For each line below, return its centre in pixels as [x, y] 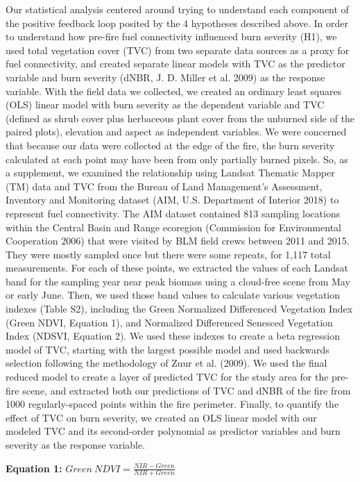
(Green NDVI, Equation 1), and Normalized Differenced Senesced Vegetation [169, 322]
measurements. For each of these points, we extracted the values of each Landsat [177, 268]
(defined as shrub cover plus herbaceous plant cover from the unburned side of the [180, 118]
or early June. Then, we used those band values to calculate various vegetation [173, 295]
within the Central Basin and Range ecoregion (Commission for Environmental [173, 227]
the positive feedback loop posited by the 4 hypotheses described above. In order [177, 23]
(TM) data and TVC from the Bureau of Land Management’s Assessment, [164, 186]
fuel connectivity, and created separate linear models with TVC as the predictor [175, 64]
